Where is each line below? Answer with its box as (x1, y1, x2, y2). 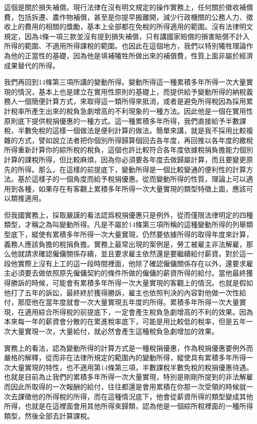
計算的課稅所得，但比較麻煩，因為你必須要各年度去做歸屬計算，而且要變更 (4, 154, 246, 164)
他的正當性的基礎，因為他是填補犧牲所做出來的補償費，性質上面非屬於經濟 (10, 50, 253, 60)
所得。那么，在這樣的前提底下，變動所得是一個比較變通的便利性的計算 (17, 164, 246, 174)
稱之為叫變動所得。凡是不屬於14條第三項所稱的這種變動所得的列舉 (31, 219, 246, 230)
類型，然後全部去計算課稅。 (4, 410, 94, 421)
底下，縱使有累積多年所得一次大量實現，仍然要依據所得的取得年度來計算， (10, 229, 253, 239)
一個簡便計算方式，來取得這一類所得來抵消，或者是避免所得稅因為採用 (17, 96, 246, 106)
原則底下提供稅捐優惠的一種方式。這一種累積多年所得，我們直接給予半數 (4, 115, 239, 126)
